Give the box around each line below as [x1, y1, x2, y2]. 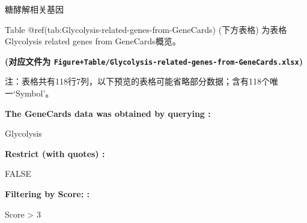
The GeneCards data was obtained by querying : [5, 107, 211, 119]
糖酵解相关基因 [5, 3, 64, 15]
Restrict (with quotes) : [5, 147, 105, 159]
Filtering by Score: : [5, 188, 90, 200]
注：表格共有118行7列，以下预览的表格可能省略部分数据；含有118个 [5, 75, 270, 88]
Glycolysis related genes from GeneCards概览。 [5, 35, 181, 47]
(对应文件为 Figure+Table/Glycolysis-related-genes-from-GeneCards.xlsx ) [5, 55, 303, 67]
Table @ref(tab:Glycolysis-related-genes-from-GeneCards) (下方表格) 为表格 [5, 23, 287, 35]
